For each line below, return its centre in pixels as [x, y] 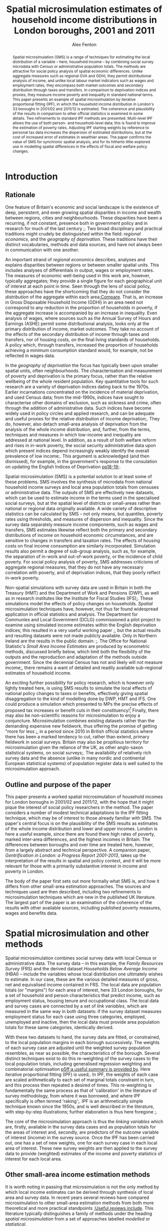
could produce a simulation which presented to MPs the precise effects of [81, 704]
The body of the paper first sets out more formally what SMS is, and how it [82, 881]
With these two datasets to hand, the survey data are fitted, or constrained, [83, 1037]
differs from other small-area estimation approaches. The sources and [78, 886]
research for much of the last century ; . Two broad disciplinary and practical [84, 228]
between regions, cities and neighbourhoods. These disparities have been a [84, 217]
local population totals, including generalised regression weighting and [78, 1064]
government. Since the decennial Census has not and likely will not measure [84, 662]
